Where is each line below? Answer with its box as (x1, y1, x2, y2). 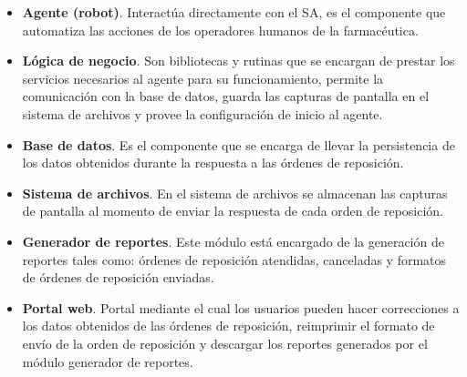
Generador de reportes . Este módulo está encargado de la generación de (22, 231, 444, 250)
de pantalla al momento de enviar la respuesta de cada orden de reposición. (22, 201, 443, 220)
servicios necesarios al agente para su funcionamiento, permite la (22, 68, 384, 87)
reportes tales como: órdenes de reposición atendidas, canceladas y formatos (22, 250, 447, 269)
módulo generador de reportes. (22, 352, 193, 371)
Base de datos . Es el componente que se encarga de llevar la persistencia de (22, 135, 455, 154)
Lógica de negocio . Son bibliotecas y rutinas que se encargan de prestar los (22, 51, 455, 70)
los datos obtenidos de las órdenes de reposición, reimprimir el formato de (22, 316, 435, 335)
